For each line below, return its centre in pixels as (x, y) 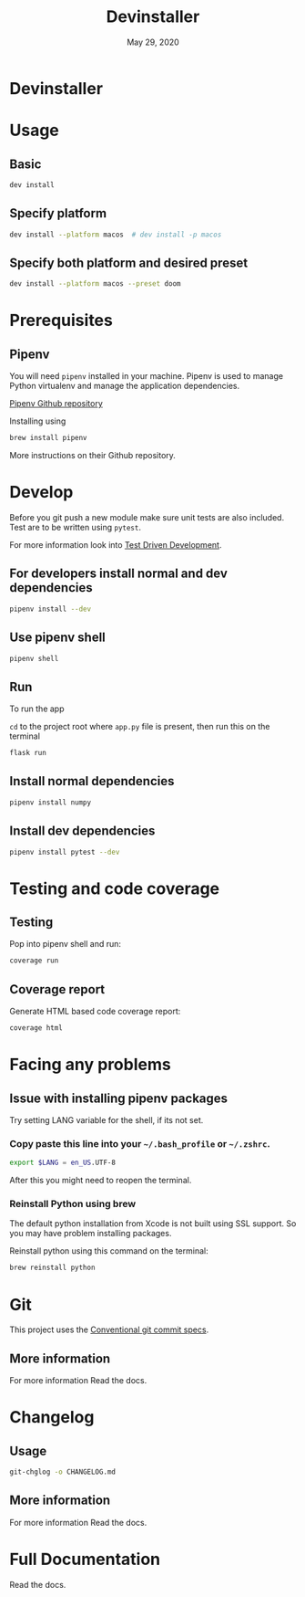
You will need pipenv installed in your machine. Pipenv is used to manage (147, 376)
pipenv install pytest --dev (65, 852)
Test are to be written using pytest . (75, 527)
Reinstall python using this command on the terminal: (109, 1251)
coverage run (34, 961)
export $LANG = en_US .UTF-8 (63, 1163)
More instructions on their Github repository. (92, 456)
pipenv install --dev (51, 609)
